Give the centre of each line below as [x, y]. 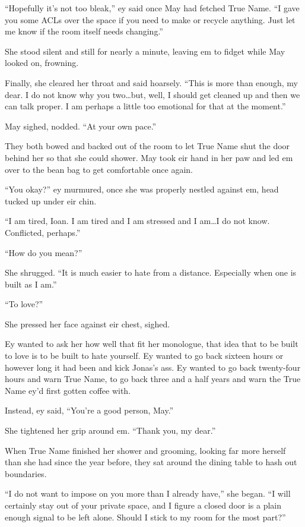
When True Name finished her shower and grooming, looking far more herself [145, 450]
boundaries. [26, 473]
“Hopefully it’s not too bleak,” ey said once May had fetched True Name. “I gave [152, 8]
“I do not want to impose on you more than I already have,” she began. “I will [148, 493]
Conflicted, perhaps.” [43, 232]
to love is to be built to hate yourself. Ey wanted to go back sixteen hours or [144, 356]
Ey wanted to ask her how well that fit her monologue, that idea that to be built [152, 344]
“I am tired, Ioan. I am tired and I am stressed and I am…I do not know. [137, 221]
